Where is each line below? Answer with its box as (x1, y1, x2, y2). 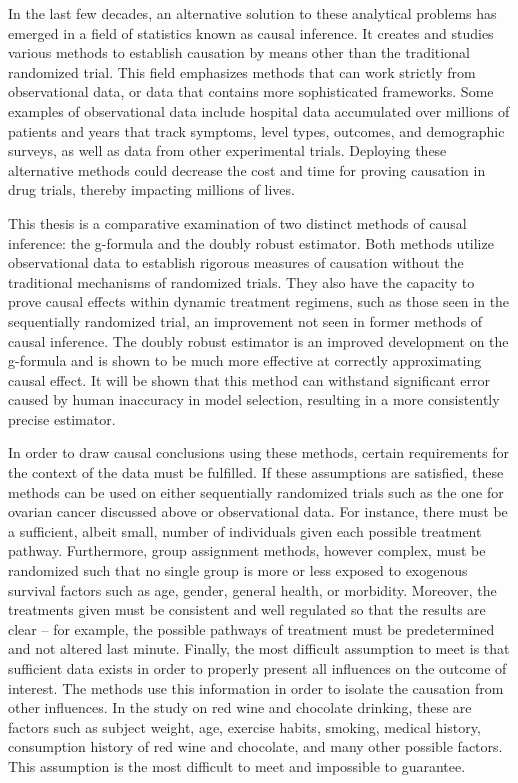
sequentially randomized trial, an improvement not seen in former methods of (8, 310, 483, 331)
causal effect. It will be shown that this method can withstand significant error (8, 369, 490, 390)
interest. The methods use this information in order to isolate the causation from (8, 677, 504, 698)
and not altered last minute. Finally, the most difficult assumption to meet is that (8, 638, 510, 659)
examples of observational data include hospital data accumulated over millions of (8, 100, 510, 121)
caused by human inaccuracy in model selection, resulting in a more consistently (8, 389, 500, 410)
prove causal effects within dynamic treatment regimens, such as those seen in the (8, 291, 510, 312)
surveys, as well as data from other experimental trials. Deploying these (8, 140, 447, 161)
